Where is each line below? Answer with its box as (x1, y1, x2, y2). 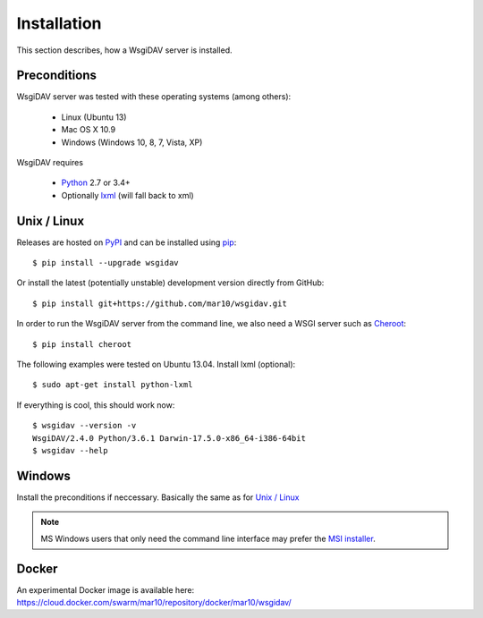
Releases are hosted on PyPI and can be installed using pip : (16, 237, 237, 248)
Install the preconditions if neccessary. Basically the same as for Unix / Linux (16, 492, 300, 503)
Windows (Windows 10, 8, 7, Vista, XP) (61, 137, 203, 148)
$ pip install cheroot (32, 339, 132, 349)
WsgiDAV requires (16, 157, 84, 168)
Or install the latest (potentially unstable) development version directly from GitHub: (16, 277, 325, 288)
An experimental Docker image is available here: (16, 584, 195, 595)
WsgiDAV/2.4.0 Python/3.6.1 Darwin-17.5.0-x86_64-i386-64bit (32, 433, 306, 443)
